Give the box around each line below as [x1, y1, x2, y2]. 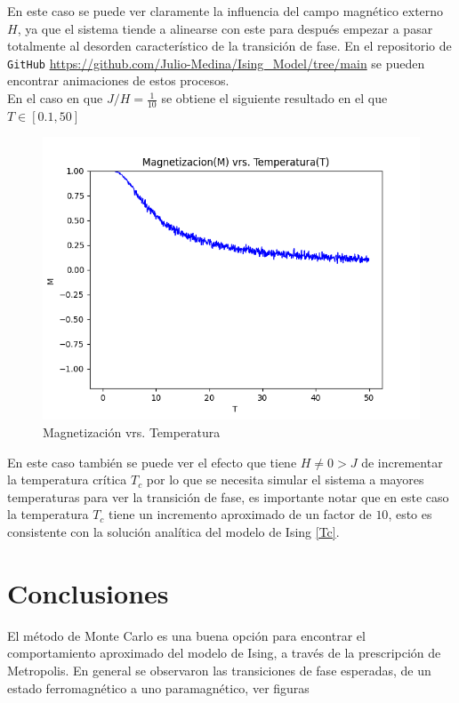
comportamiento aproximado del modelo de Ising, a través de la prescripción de [7, 643, 441, 662]
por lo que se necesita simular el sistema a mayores [146, 470, 424, 489]
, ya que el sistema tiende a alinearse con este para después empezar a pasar [17, 19, 433, 37]
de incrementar [361, 452, 443, 471]
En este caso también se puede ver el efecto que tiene [7, 452, 297, 471]
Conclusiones [7, 574, 169, 611]
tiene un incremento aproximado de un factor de [109, 505, 372, 523]
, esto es [388, 505, 432, 523]
